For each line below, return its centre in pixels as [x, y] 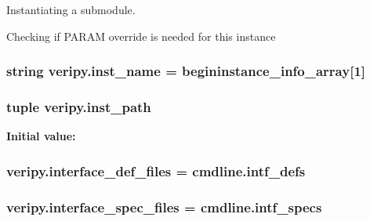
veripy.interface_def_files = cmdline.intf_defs [156, 170]
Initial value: [41, 136]
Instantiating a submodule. [71, 9]
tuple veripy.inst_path [79, 106]
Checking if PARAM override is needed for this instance [141, 36]
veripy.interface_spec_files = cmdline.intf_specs [164, 207]
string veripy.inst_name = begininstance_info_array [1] [186, 71]
